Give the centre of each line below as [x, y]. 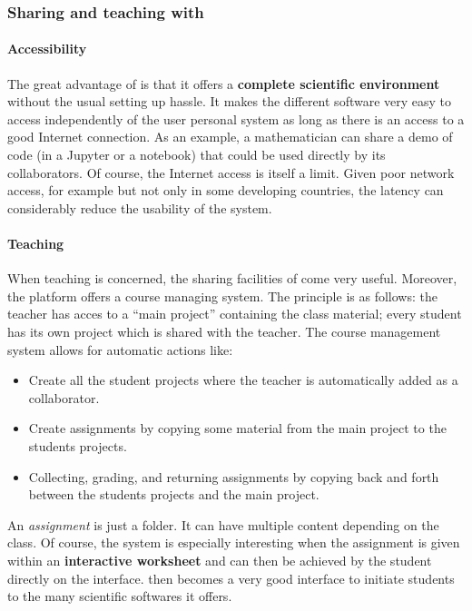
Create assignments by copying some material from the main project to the [237, 428]
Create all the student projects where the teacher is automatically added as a [243, 380]
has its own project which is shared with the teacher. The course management [224, 331]
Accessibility [47, 49]
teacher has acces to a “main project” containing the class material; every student [235, 314]
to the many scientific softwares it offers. [120, 596]
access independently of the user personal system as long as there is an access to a [236, 118]
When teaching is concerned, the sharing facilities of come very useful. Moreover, [232, 278]
